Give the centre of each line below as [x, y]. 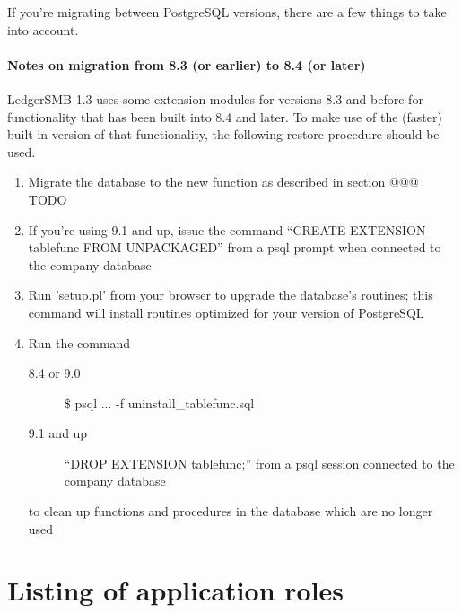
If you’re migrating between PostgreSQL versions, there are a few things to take [227, 12]
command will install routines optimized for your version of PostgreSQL [226, 312]
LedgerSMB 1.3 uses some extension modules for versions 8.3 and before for [215, 98]
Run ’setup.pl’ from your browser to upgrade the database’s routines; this [231, 295]
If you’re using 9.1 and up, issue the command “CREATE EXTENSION [227, 229]
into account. [43, 29]
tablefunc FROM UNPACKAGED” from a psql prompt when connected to [235, 247]
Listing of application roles [176, 590]
